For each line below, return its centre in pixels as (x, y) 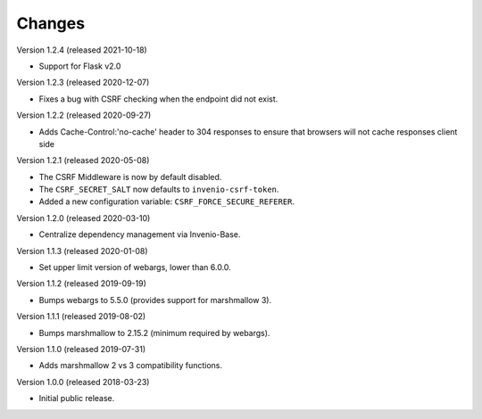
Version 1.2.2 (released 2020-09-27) (84, 115)
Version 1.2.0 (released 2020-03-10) (83, 218)
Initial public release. (77, 398)
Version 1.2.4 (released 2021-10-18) (82, 50)
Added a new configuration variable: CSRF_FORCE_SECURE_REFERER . (166, 201)
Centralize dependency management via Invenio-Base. (140, 234)
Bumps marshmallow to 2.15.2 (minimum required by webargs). (154, 333)
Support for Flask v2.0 (80, 66)
